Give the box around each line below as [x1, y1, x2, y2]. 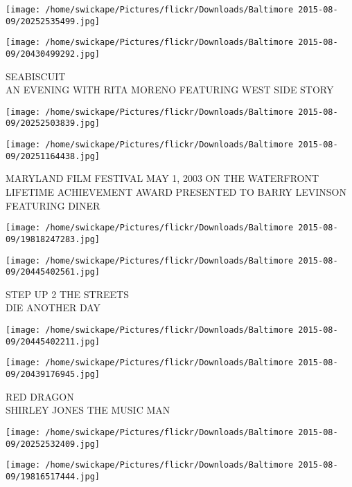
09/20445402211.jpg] [6, 336, 100, 347]
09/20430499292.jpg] [6, 48, 100, 59]
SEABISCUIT [6, 68, 66, 83]
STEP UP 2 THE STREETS [6, 286, 129, 301]
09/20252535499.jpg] [6, 16, 100, 26]
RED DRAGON [6, 389, 74, 403]
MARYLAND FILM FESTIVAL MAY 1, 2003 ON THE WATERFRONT [6, 171, 319, 185]
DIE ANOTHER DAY [6, 300, 101, 315]
